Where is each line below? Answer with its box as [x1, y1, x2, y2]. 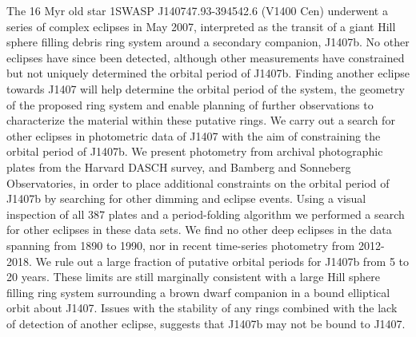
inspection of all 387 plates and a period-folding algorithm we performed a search [6, 205, 405, 222]
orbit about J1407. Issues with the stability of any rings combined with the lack [6, 299, 398, 316]
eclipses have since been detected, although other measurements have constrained [6, 49, 405, 65]
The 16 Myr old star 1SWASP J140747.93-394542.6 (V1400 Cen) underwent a [6, 2, 388, 18]
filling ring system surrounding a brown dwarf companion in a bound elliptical [6, 283, 390, 300]
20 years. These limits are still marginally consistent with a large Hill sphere [6, 268, 380, 285]
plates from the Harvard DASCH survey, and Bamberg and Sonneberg [6, 158, 351, 175]
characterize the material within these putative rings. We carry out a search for [6, 112, 395, 129]
